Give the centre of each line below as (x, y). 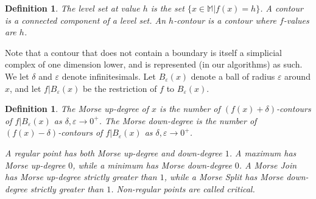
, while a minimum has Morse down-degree (152, 165)
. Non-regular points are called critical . (183, 188)
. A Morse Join (268, 165)
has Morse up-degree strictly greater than (81, 177)
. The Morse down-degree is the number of (178, 120)
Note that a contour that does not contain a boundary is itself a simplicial (144, 52)
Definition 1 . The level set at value (72, 8)
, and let (26, 88)
